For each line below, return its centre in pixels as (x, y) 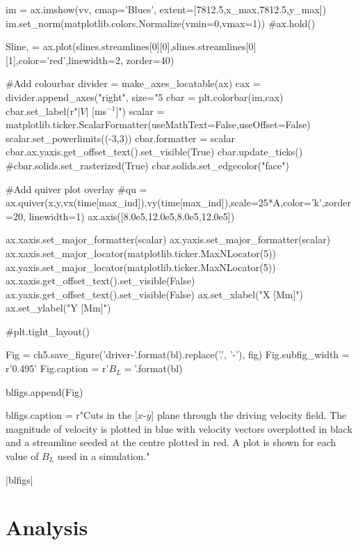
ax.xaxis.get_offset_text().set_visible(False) (100, 281)
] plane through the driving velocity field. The (249, 415)
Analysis (47, 527)
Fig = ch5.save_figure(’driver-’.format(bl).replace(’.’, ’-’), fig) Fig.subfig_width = (178, 354)
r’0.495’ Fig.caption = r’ (57, 368)
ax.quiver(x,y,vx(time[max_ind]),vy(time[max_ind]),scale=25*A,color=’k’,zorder (178, 202)
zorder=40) (150, 60)
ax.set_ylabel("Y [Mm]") (58, 308)
